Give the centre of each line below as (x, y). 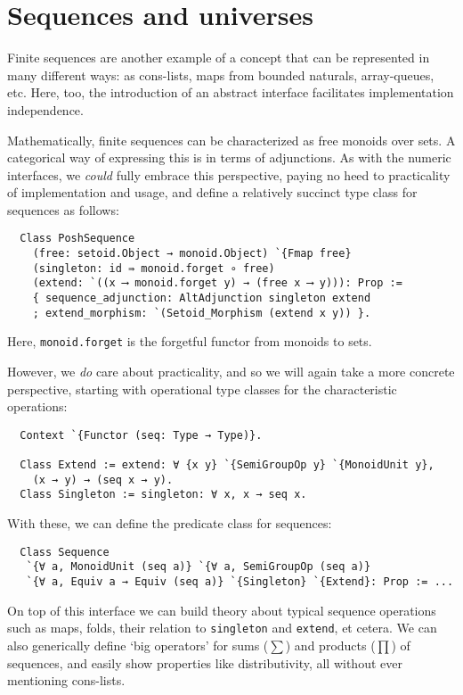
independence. (45, 109)
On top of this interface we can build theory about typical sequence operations (222, 610)
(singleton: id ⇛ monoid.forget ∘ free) (154, 268)
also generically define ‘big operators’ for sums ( (138, 645)
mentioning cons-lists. (66, 680)
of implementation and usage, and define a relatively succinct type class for (212, 192)
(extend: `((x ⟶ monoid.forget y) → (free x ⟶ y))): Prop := (217, 283)
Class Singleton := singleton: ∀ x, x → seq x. (163, 495)
